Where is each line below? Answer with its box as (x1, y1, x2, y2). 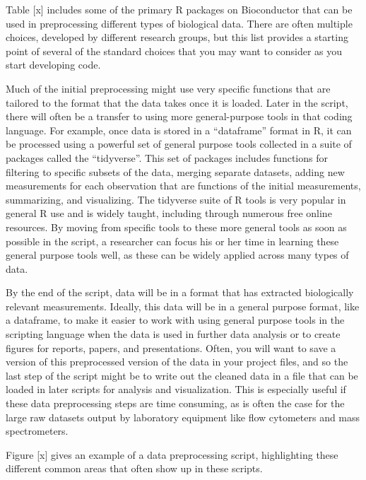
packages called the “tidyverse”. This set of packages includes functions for (6, 150, 328, 165)
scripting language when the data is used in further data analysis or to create (6, 327, 341, 341)
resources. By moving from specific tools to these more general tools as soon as (6, 219, 347, 234)
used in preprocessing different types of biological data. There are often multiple (6, 16, 353, 30)
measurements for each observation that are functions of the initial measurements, (6, 178, 361, 193)
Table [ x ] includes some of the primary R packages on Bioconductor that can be (6, 2, 353, 16)
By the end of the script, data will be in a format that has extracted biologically (6, 285, 354, 300)
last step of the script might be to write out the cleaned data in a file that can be (6, 368, 358, 382)
